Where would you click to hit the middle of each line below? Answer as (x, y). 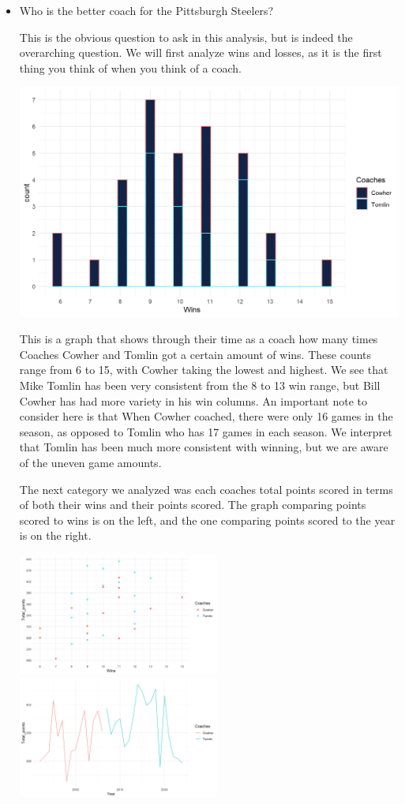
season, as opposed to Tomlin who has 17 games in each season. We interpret (206, 431)
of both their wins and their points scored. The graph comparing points (193, 505)
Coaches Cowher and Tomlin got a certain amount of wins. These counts (195, 354)
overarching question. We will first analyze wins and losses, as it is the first (201, 52)
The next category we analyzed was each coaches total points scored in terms (206, 489)
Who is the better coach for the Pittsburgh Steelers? (146, 10)
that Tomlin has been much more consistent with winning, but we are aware (204, 447)
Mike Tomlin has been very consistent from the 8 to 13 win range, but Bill (200, 385)
